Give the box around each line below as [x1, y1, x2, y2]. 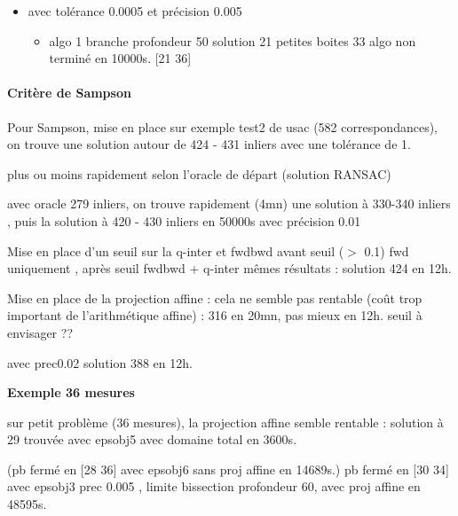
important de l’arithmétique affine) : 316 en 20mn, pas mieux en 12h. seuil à [7, 306, 422, 324]
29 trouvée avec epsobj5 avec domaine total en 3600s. [7, 430, 297, 449]
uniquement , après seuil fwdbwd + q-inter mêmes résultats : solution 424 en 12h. [7, 259, 452, 278]
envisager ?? [7, 323, 73, 341]
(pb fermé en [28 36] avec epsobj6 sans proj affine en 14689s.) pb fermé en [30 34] [7, 459, 449, 478]
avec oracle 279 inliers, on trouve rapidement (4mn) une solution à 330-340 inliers [7, 194, 451, 213]
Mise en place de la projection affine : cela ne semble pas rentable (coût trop [7, 288, 422, 307]
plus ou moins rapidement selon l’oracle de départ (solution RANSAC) [7, 164, 391, 183]
